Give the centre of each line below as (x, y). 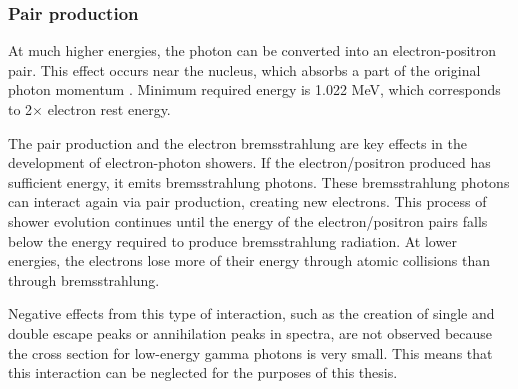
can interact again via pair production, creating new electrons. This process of (247, 201)
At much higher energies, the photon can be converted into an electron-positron (252, 50)
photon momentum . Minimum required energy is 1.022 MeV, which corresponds (254, 89)
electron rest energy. (109, 109)
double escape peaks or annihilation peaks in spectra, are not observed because (250, 332)
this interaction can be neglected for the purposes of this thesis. (203, 372)
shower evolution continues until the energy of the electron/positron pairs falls (248, 220)
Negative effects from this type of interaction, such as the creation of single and (251, 313)
